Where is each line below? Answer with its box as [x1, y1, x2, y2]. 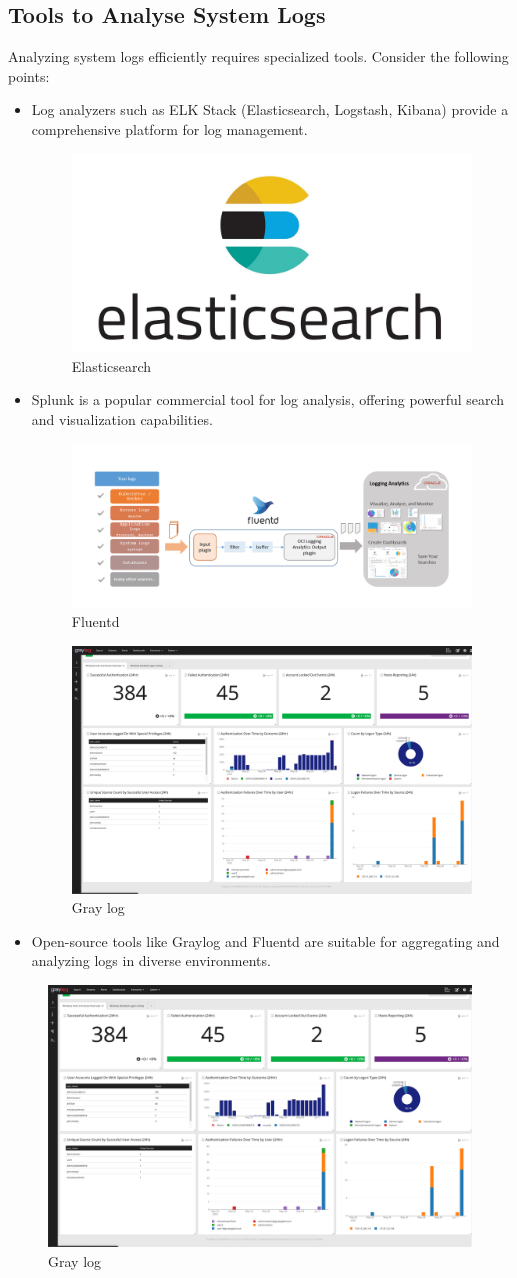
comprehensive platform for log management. [31, 118, 308, 139]
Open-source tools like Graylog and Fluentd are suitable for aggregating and [31, 930, 500, 951]
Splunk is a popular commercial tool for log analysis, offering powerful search [31, 389, 505, 410]
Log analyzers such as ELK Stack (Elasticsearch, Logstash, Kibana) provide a [31, 99, 509, 120]
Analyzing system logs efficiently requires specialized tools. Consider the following [8, 46, 509, 67]
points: [8, 65, 50, 86]
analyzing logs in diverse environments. [31, 950, 271, 971]
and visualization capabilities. [31, 408, 213, 429]
